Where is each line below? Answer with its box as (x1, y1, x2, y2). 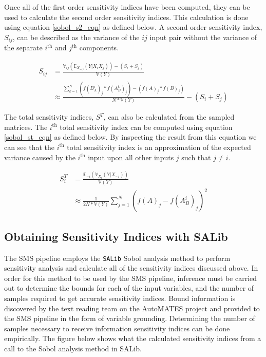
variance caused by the (4, 152, 75, 162)
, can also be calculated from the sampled (103, 111, 235, 122)
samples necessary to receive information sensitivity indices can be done (4, 323, 230, 333)
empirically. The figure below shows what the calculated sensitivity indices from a (4, 333, 261, 344)
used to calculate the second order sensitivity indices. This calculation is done (4, 11, 249, 22)
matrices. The (4, 121, 48, 132)
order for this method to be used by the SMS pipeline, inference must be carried (4, 272, 257, 283)
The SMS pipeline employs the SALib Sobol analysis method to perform (4, 252, 231, 263)
